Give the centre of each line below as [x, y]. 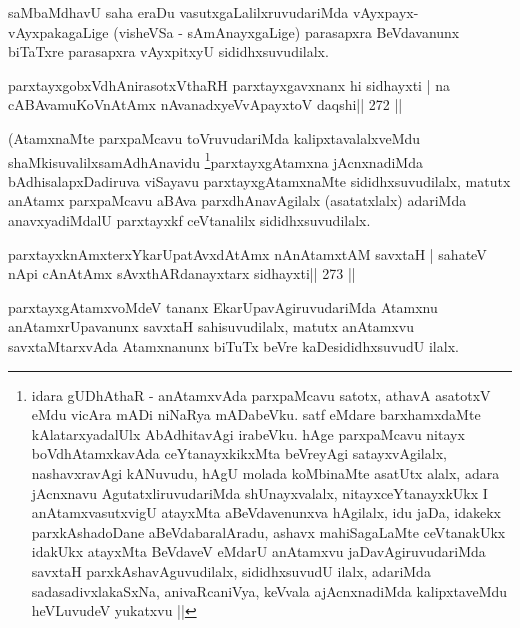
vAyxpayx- [385, 12]
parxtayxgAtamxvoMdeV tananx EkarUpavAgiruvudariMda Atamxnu [223, 306]
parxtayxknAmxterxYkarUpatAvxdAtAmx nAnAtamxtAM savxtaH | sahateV [247, 253]
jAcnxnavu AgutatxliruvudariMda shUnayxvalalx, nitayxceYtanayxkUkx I [259, 492]
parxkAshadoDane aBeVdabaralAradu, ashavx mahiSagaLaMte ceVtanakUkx [268, 531]
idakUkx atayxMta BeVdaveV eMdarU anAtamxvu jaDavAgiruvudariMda [258, 551]
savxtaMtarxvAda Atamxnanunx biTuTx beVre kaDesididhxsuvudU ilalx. [233, 345]
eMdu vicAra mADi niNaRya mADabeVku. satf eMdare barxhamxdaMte [256, 414]
